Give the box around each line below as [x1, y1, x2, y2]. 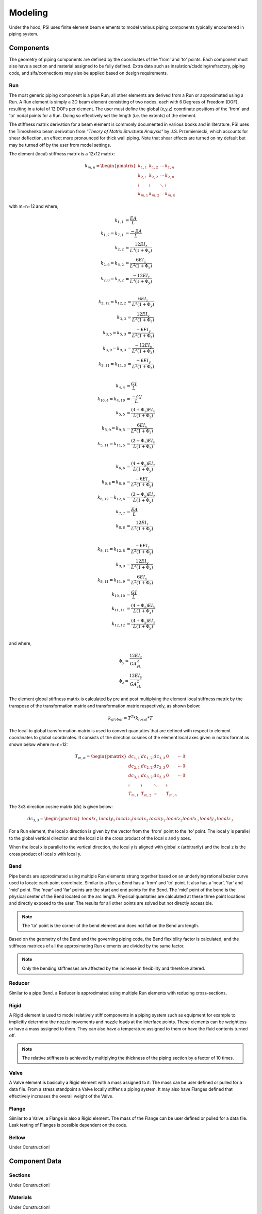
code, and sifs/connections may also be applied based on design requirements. [9, 70, 168, 76]
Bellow [9, 1134, 26, 1141]
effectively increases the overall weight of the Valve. [9, 1093, 114, 1099]
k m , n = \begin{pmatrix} [85, 163, 136, 169]
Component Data [9, 1157, 62, 1165]
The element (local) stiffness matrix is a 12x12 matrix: [9, 151, 115, 156]
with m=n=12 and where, [9, 203, 59, 209]
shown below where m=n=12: [9, 741, 68, 747]
